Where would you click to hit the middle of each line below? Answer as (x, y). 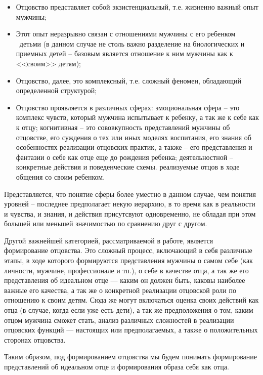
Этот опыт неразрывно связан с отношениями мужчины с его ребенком (126, 34)
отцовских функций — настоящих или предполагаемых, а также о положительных (131, 330)
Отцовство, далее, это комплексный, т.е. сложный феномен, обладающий (128, 80)
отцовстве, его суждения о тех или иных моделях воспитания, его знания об (134, 137)
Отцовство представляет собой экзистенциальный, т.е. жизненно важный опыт (137, 7)
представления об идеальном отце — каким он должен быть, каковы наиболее (125, 280)
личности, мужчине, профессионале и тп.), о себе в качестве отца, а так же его (126, 270)
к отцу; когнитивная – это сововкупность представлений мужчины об (123, 127)
